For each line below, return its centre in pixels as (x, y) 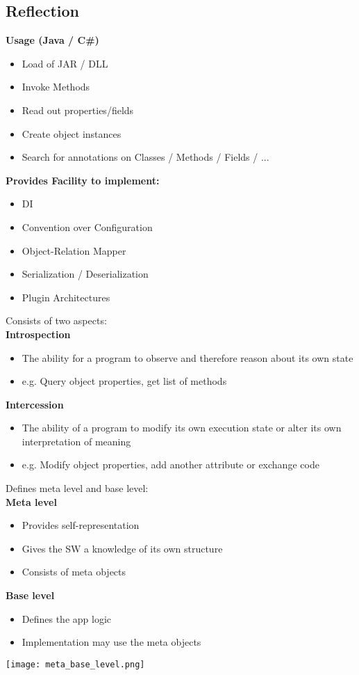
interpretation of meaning (76, 441)
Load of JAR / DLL (65, 63)
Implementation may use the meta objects (111, 642)
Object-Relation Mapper (74, 250)
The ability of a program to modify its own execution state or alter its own (182, 428)
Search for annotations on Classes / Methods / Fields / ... (145, 157)
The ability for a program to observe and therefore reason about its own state (187, 357)
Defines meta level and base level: (77, 488)
